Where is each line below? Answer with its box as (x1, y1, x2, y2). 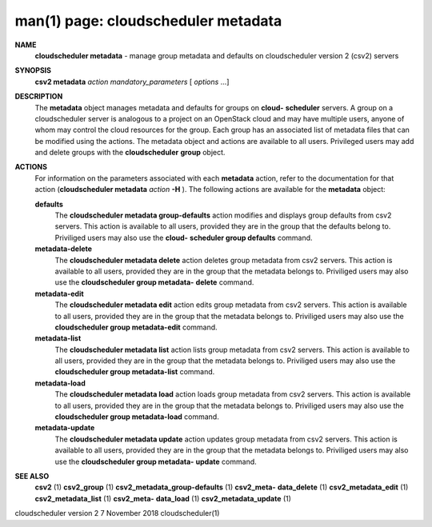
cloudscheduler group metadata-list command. (54, 367, 215, 377)
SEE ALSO (14, 472, 50, 481)
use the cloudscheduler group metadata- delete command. (54, 277, 254, 287)
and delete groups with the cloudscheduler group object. (34, 148, 226, 158)
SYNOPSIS (14, 66, 52, 75)
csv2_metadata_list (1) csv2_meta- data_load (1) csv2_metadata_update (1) (34, 493, 292, 503)
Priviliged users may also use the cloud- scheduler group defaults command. (54, 233, 313, 242)
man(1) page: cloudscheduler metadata (14, 12, 282, 30)
